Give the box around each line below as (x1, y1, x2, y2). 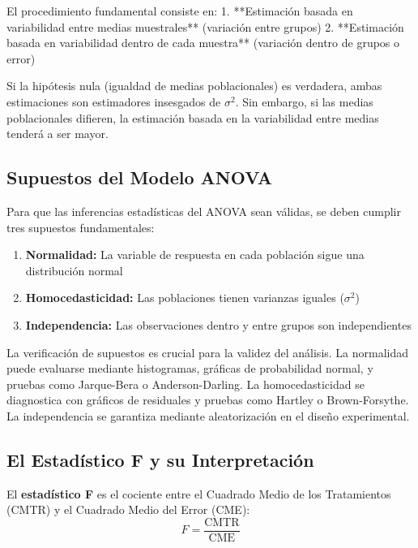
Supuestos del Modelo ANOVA (6, 165, 272, 190)
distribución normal (25, 261, 123, 278)
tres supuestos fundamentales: (6, 218, 155, 235)
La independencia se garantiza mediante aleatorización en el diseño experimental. (6, 407, 410, 424)
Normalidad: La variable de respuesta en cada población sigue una (25, 246, 365, 263)
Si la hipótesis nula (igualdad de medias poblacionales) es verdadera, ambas (6, 77, 382, 94)
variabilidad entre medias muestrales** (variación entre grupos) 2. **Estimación (6, 18, 404, 35)
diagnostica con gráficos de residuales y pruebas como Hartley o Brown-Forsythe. (6, 391, 409, 408)
